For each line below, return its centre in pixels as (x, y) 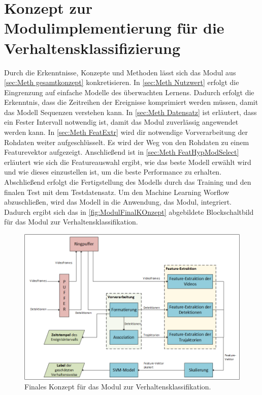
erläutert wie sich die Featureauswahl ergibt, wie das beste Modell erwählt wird (128, 162)
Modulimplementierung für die (114, 28)
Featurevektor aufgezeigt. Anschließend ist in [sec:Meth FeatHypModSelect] (122, 152)
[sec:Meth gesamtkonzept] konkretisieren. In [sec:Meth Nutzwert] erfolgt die (122, 82)
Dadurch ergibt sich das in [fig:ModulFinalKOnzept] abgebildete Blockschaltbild (129, 211)
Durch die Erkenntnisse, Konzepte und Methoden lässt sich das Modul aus (120, 72)
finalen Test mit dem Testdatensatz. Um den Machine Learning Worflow (117, 192)
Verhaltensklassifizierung (92, 48)
